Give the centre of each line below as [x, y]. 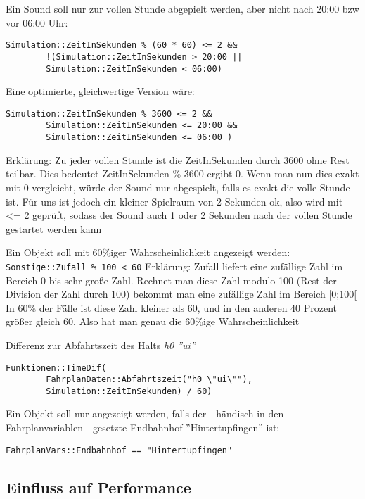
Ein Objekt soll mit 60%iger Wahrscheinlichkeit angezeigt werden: [148, 252]
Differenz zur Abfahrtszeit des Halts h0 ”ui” [101, 345]
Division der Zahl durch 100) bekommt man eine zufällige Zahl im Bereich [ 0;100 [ [181, 294]
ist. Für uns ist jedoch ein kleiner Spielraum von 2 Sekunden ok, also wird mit [174, 201]
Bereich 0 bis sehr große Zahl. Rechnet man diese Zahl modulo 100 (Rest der [171, 280]
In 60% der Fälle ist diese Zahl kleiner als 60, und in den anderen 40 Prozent [172, 307]
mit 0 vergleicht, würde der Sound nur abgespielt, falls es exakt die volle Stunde [178, 187]
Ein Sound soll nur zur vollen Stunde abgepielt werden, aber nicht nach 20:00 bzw [182, 8]
